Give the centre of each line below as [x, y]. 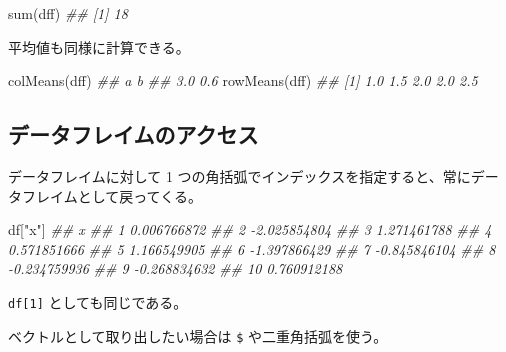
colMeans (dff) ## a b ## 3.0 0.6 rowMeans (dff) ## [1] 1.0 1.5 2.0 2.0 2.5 [243, 80]
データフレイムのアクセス [133, 134]
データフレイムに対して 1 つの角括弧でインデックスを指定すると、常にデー [253, 175]
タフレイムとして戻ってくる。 [105, 195]
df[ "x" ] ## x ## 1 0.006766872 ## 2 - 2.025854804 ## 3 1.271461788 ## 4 [250, 229]
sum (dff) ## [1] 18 [68, 13]
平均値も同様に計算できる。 [99, 46]
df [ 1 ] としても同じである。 [98, 301]
